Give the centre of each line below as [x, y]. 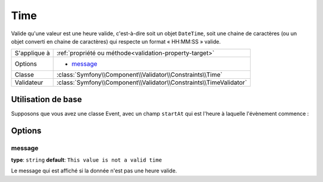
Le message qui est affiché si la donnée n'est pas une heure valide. [94, 171]
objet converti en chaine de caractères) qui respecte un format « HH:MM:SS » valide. [116, 41]
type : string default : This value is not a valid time [86, 160]
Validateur [29, 82]
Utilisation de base [47, 99]
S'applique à [32, 53]
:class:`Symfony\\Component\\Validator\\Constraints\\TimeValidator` [152, 82]
